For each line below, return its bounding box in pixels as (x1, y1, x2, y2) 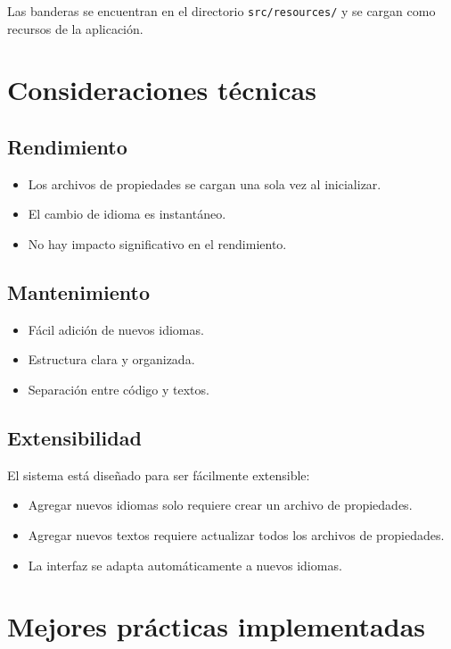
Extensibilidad (7, 423, 142, 451)
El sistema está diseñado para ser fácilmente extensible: (7, 465, 310, 484)
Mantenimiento (7, 279, 151, 305)
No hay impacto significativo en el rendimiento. (28, 235, 287, 254)
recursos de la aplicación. (7, 19, 143, 37)
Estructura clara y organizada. (28, 350, 195, 369)
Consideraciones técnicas (7, 71, 316, 108)
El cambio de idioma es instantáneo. (28, 204, 226, 223)
